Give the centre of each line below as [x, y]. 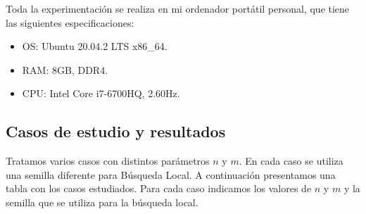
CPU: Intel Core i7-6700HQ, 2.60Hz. [101, 93]
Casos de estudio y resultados [116, 131]
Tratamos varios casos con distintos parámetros [108, 161]
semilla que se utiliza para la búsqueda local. [102, 202]
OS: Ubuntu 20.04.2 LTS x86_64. [95, 46]
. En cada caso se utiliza [291, 161]
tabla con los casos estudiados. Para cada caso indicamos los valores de [159, 188]
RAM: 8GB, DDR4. [65, 69]
